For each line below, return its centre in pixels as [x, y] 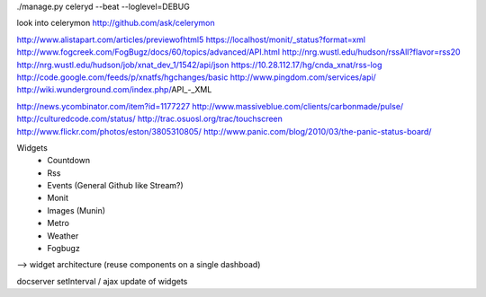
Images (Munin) [76, 210]
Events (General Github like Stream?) [115, 186]
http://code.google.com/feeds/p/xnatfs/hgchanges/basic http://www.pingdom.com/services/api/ [197, 77]
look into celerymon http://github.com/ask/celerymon [116, 23]
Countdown [69, 161]
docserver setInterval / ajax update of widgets [102, 281]
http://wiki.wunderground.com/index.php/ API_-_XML [114, 90]
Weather [63, 236]
